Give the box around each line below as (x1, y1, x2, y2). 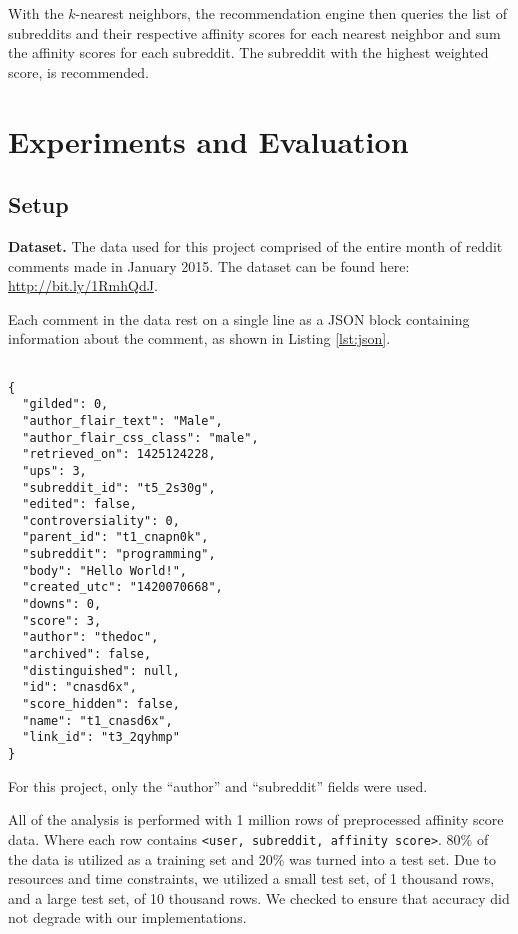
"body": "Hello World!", (22, 563, 187, 578)
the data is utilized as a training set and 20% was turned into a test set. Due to (8, 848, 496, 869)
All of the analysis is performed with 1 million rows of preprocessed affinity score (8, 809, 504, 830)
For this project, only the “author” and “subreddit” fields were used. (8, 775, 428, 796)
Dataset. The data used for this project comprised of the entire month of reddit (8, 235, 503, 256)
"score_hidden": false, (22, 697, 180, 712)
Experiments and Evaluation (8, 120, 409, 161)
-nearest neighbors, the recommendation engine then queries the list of (75, 3, 507, 23)
